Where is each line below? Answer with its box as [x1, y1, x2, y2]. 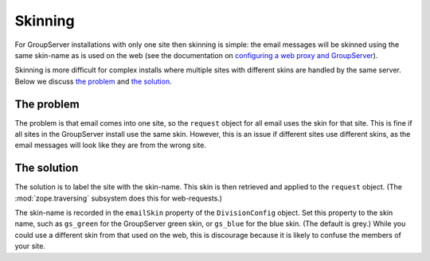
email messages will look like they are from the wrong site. [14, 140, 207, 150]
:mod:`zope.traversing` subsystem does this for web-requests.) [14, 193, 223, 203]
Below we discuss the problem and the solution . [14, 76, 172, 86]
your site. [14, 241, 45, 251]
